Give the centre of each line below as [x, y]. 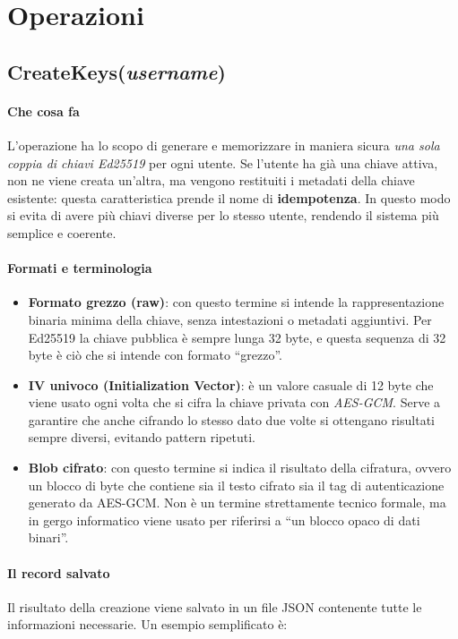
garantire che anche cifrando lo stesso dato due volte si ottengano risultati [231, 419]
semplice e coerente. [62, 232]
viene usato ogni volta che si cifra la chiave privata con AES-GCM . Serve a [234, 402]
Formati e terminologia [80, 268]
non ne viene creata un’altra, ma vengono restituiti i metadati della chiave [211, 180]
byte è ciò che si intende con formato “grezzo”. [156, 355]
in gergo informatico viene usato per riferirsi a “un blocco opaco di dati [224, 520]
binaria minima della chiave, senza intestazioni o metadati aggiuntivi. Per [230, 319]
